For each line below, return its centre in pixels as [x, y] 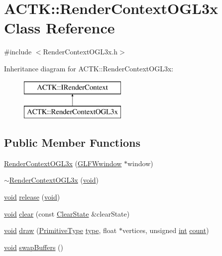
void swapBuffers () [34, 247]
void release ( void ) [32, 197]
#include [18, 52]
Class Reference [59, 28]
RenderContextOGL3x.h [80, 52]
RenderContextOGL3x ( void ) [54, 180]
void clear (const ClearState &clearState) [67, 213]
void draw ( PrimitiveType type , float [60, 230]
